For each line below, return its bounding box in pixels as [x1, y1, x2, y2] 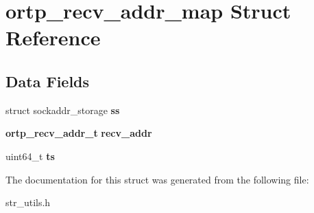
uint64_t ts [5, 148, 55, 163]
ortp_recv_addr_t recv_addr [5, 126, 152, 140]
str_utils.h [5, 195, 51, 210]
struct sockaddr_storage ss [5, 102, 120, 117]
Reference [5, 23, 101, 52]
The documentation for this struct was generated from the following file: [5, 172, 309, 186]
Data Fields [5, 70, 90, 91]
